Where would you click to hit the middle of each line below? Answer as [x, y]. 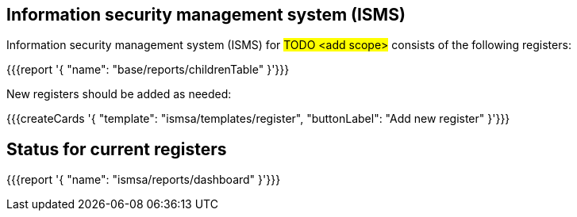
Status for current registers [117, 149]
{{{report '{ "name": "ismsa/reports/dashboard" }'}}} [144, 180]
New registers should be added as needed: [119, 94]
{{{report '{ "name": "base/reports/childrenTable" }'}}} [148, 70]
